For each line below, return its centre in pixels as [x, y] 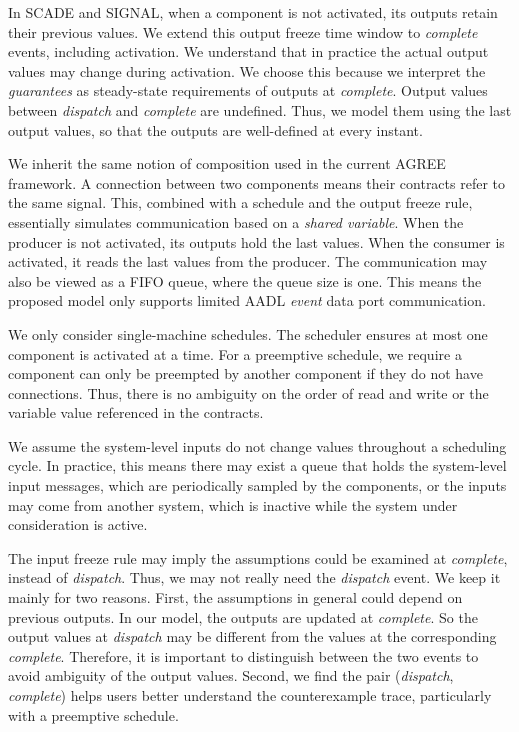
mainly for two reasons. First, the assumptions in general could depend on [235, 597]
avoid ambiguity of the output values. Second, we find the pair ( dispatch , [231, 675]
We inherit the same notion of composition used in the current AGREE [227, 163]
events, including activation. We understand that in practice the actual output [248, 51]
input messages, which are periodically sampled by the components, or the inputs [257, 485]
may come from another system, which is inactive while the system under [233, 504]
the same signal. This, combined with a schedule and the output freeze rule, [240, 202]
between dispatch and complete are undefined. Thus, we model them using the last [260, 109]
